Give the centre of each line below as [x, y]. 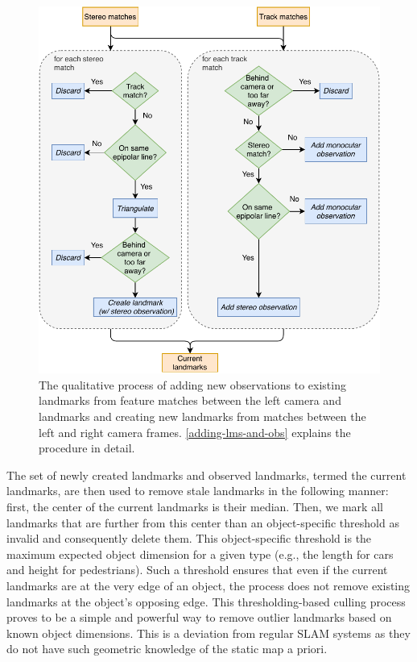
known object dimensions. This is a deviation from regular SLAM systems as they [208, 633]
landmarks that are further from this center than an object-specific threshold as [203, 522]
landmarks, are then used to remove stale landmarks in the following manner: [198, 491]
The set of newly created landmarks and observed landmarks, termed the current [206, 475]
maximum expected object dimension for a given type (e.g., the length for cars [200, 554]
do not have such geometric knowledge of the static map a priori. [167, 649]
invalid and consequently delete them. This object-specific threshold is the [189, 538]
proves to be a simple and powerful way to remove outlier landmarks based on [199, 617]
